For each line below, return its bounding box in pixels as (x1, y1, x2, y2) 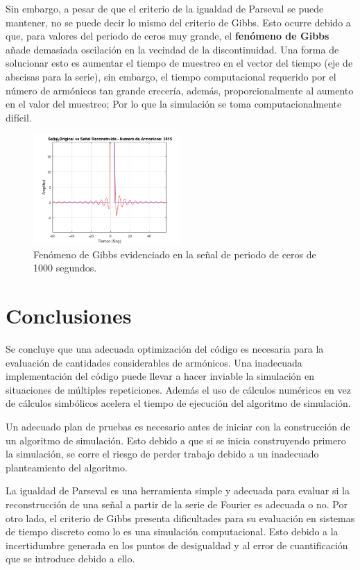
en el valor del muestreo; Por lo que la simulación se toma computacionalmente (6, 97, 342, 111)
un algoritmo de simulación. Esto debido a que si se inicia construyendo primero (6, 433, 346, 447)
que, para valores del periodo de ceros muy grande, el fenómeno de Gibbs (6, 28, 329, 43)
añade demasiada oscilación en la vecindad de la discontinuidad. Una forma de (6, 42, 339, 56)
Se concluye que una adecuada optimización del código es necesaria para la (6, 342, 324, 356)
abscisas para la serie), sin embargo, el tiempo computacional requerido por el (6, 69, 336, 83)
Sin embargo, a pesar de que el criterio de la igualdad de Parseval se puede (6, 1, 324, 15)
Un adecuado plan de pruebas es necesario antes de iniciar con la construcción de (6, 419, 350, 433)
